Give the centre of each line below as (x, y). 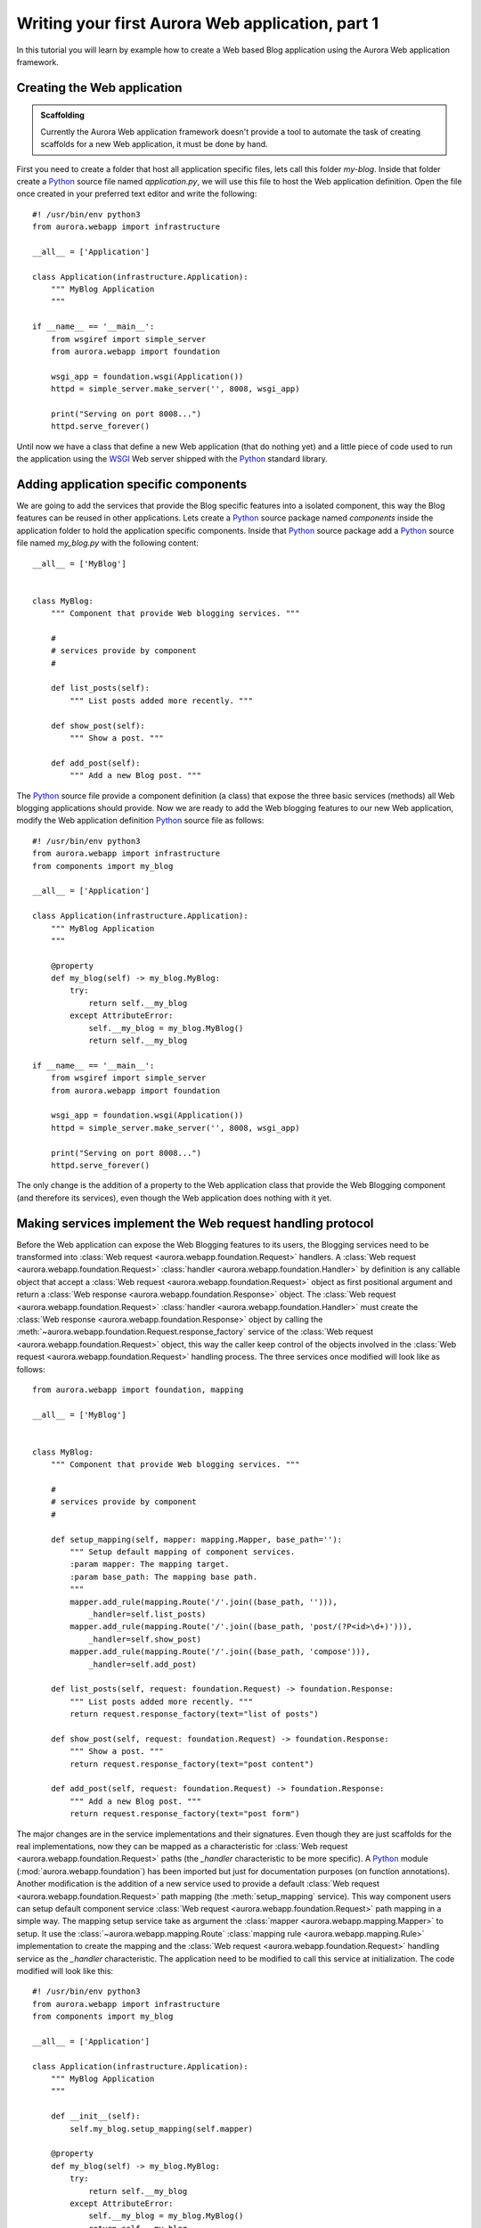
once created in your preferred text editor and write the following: (137, 194)
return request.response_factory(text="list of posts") (195, 1714)
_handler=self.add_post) (143, 1664)
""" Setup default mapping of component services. (183, 1552)
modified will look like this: (65, 1970)
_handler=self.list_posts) (147, 1614)
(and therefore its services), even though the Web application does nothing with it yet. (174, 1198)
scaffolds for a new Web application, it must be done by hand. (154, 144)
